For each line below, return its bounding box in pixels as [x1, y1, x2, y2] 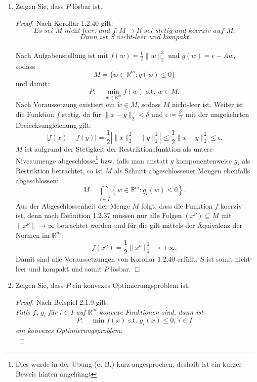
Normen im [15, 229, 50, 240]
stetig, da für [62, 109, 101, 119]
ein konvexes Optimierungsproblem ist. [72, 280, 190, 290]
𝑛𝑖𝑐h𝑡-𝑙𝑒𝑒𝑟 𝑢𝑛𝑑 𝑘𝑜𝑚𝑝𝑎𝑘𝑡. [117, 34, 191, 41]
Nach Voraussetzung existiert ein [15, 99, 115, 109]
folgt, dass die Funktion [141, 200, 213, 211]
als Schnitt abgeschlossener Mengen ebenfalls [114, 165, 250, 176]
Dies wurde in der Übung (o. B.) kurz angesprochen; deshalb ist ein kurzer [15, 359, 242, 369]
